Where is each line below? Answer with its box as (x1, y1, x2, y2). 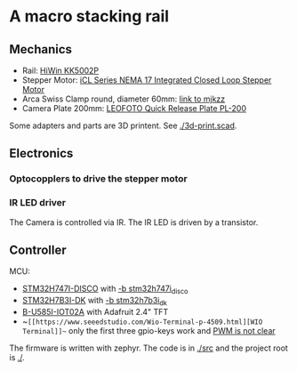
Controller (9, 243, 67, 257)
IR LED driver (9, 197, 67, 209)
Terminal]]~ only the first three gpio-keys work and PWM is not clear (21, 326, 276, 336)
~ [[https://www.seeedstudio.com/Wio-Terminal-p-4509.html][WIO (21, 316, 263, 327)
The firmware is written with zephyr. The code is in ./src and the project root (9, 343, 289, 353)
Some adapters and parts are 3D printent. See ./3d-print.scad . (9, 120, 237, 131)
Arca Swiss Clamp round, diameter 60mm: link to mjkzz (21, 93, 226, 104)
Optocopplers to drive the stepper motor (9, 173, 189, 185)
